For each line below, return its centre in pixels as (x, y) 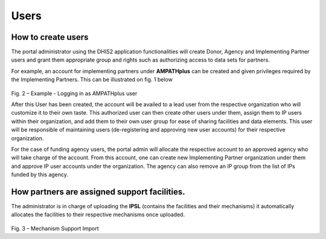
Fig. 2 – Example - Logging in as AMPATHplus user (74, 93)
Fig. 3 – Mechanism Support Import (55, 228)
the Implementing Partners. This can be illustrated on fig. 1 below (92, 80)
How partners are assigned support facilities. (98, 192)
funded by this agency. (40, 174)
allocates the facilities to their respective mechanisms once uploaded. (98, 215)
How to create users (50, 37)
